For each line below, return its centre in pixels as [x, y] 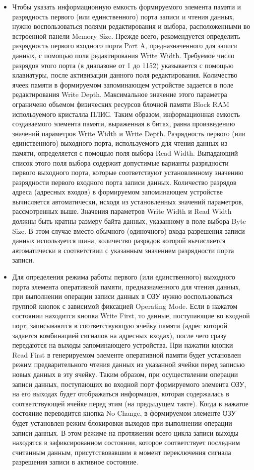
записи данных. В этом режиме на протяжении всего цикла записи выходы [125, 432]
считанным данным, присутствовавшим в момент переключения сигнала [122, 452]
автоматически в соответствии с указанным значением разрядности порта [123, 250]
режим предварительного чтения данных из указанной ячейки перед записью [128, 364]
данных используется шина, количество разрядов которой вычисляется [119, 240]
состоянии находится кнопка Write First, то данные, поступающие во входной [131, 316]
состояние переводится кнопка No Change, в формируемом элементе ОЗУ [124, 413]
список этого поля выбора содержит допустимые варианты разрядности [120, 162]
